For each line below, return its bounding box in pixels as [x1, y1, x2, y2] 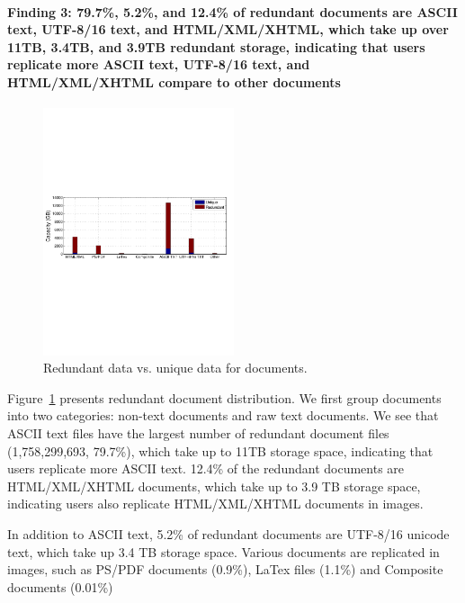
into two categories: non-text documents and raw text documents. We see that [7, 406, 439, 425]
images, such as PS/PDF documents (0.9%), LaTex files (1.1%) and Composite [7, 560, 443, 579]
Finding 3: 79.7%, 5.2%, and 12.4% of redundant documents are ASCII [7, 2, 458, 21]
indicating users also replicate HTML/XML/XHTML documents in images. [7, 494, 424, 513]
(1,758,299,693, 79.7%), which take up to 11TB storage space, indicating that [7, 441, 434, 460]
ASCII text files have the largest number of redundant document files [7, 423, 389, 442]
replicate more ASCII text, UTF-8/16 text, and [7, 55, 310, 74]
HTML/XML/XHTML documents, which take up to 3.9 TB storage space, [7, 476, 421, 495]
